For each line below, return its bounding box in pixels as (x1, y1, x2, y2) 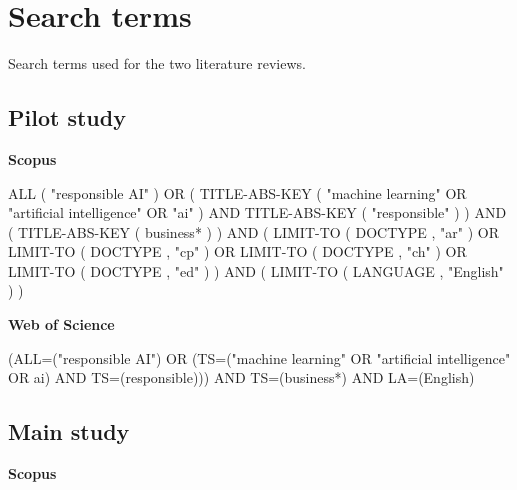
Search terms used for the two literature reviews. (8, 53, 306, 74)
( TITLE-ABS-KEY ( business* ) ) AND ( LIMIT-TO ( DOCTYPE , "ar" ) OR (8, 221, 499, 242)
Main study (8, 416, 130, 447)
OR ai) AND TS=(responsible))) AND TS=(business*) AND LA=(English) (8, 367, 475, 388)
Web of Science (8, 314, 115, 335)
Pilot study (8, 102, 126, 133)
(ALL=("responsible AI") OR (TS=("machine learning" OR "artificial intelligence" (8, 347, 511, 368)
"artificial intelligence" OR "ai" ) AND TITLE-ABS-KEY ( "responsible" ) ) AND (8, 202, 507, 223)
